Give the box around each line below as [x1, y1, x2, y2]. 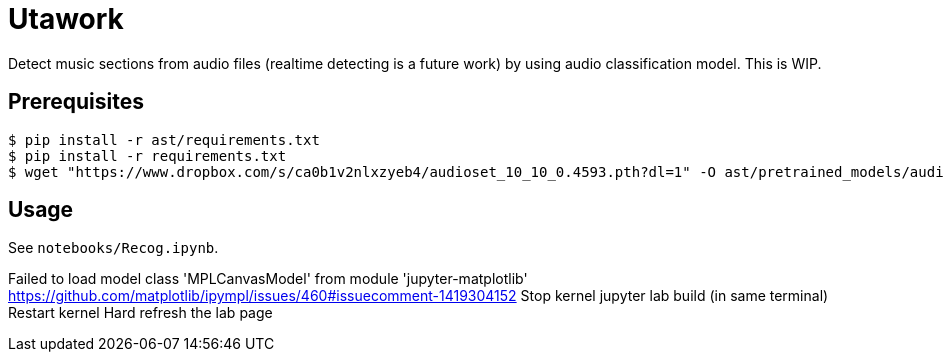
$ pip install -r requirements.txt [8, 147, 287, 164]
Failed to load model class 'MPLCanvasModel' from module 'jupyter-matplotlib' [8, 270, 528, 288]
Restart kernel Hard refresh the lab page [8, 304, 273, 322]
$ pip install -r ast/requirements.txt [8, 131, 320, 148]
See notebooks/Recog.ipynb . [8, 239, 219, 257]
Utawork [8, 2, 124, 36]
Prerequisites [8, 89, 144, 115]
